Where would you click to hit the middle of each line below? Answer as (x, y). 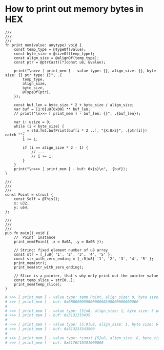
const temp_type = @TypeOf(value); (50, 49)
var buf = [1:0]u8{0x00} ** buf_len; (52, 109)
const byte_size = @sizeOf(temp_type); (54, 54)
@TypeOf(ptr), (37, 92)
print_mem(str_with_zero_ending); (49, 267)
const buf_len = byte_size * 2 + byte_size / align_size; (74, 105)
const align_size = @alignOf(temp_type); (56, 58)
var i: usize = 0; (32, 122)
